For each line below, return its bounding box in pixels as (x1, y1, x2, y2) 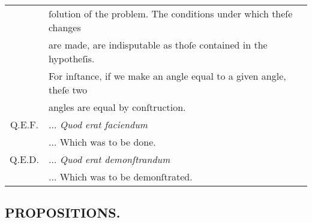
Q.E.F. (10, 117, 39, 131)
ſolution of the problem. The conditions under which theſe (48, 7, 293, 20)
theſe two (48, 83, 88, 97)
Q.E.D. (10, 152, 39, 166)
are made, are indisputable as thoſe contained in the (48, 38, 268, 52)
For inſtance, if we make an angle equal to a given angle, (48, 69, 286, 83)
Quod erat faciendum (59, 117, 148, 131)
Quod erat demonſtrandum (59, 152, 170, 166)
